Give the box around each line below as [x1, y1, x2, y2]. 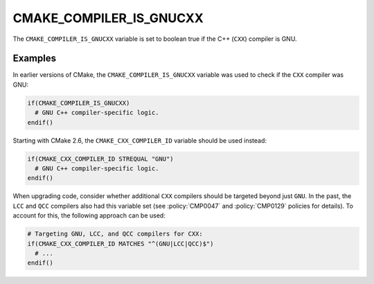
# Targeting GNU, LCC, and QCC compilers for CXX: [27, 230, 204, 238]
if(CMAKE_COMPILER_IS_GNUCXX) [27, 99, 130, 107]
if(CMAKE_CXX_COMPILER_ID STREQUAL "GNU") [27, 154, 174, 163]
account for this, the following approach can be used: [12, 211, 166, 220]
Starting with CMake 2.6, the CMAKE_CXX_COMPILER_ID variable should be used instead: [12, 136, 267, 145]
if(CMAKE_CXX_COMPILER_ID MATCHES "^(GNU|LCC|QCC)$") [27, 240, 214, 247]
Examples [12, 53, 57, 64]
